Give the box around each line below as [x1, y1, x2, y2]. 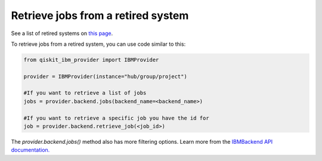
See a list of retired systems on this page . [11, 30, 113, 37]
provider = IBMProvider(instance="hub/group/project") [23, 73, 187, 80]
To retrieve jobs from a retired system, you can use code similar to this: [11, 40, 186, 48]
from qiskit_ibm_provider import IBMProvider [23, 56, 159, 63]
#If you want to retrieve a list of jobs [23, 90, 147, 96]
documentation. [11, 146, 50, 154]
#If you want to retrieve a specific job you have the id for [23, 115, 209, 121]
